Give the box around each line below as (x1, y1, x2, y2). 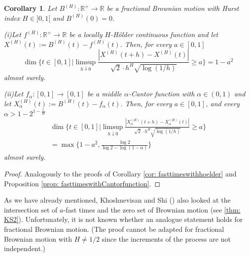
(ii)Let (4, 88, 24, 99)
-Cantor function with (129, 88, 195, 99)
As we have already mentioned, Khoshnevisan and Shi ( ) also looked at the (4, 195, 231, 205)
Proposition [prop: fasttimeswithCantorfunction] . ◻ (4, 178, 161, 188)
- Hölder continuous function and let (110, 29, 218, 40)
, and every (206, 98, 240, 108)
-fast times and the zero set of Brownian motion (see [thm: (63, 204, 241, 214)
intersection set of (4, 204, 58, 214)
